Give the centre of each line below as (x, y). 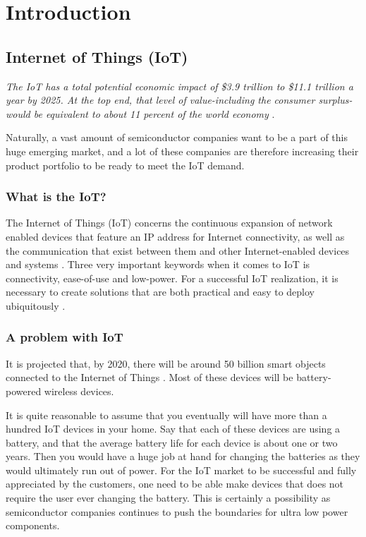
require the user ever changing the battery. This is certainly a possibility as (168, 498)
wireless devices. (79, 391)
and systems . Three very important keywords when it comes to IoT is (158, 264)
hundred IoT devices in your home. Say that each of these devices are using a (173, 429)
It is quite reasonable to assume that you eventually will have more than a (166, 415)
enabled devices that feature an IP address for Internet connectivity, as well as (175, 236)
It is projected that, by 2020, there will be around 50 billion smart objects (166, 363)
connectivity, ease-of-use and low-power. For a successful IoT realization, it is (172, 278)
